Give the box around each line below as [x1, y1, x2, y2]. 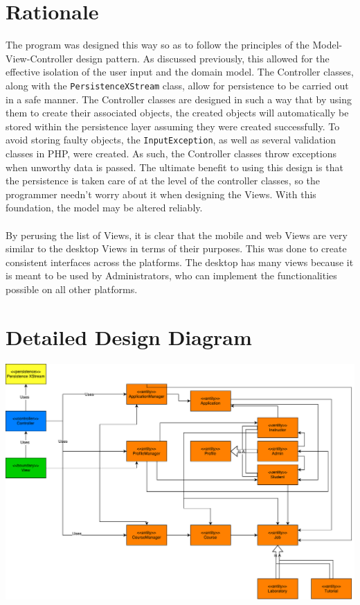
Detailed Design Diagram [6, 322, 252, 351]
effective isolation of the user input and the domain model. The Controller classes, [6, 64, 354, 79]
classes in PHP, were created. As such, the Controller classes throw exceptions [6, 146, 336, 160]
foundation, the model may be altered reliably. [6, 200, 203, 215]
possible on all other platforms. [6, 281, 138, 296]
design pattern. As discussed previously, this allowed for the [75, 51, 330, 65]
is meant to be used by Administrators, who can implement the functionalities [6, 268, 337, 283]
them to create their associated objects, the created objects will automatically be [6, 105, 349, 120]
